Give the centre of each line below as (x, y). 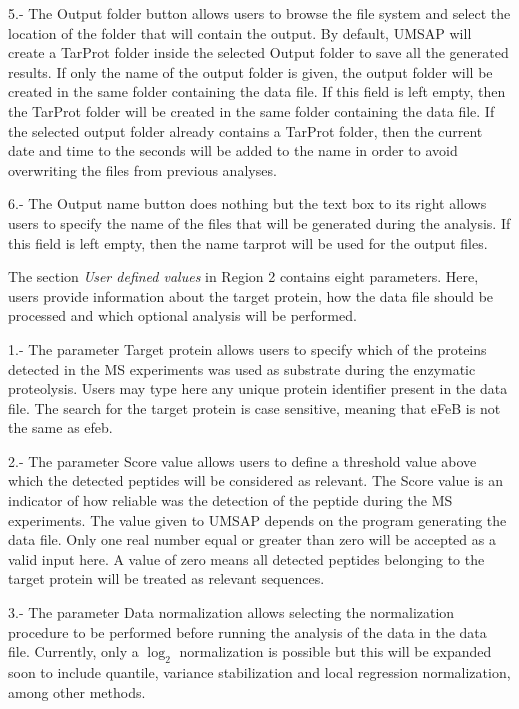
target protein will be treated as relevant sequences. (166, 578)
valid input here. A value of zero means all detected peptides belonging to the (246, 558)
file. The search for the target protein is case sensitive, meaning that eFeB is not (254, 407)
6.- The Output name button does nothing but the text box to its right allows (247, 203)
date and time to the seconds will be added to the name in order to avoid (233, 150)
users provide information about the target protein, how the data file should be (251, 295)
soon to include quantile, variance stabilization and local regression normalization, (259, 672)
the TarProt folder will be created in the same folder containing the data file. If (251, 110)
